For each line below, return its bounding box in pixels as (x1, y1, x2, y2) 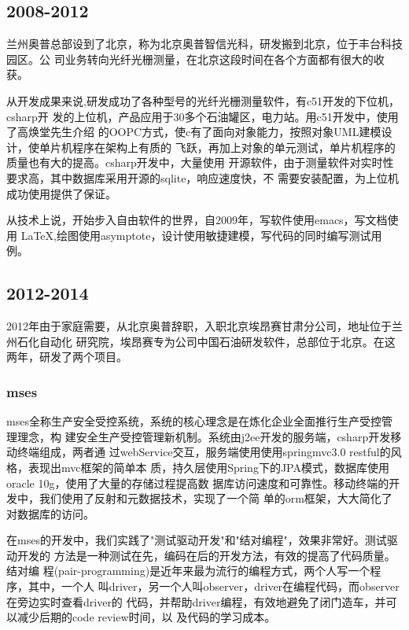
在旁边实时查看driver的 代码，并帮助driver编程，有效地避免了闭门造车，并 (6, 593, 386, 610)
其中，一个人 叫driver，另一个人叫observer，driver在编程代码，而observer (28, 578, 400, 595)
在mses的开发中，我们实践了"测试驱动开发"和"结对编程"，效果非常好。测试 (6, 532, 387, 548)
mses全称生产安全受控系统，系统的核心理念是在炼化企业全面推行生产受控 (6, 413, 381, 429)
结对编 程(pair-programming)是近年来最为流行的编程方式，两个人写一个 (6, 562, 370, 579)
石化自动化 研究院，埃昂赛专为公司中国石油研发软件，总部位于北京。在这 (17, 333, 396, 349)
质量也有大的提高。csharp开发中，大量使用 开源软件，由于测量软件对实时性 (6, 154, 394, 171)
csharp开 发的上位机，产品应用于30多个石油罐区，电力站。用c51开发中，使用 (6, 108, 399, 124)
